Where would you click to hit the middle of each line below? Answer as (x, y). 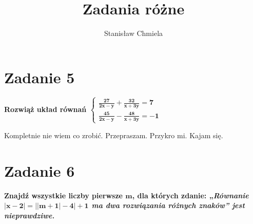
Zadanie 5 (40, 77)
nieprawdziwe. (30, 215)
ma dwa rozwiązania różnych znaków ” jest (168, 205)
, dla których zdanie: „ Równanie (190, 195)
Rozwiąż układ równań (45, 109)
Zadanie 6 (40, 170)
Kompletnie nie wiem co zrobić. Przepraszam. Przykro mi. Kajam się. (114, 135)
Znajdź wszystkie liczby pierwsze (63, 195)
